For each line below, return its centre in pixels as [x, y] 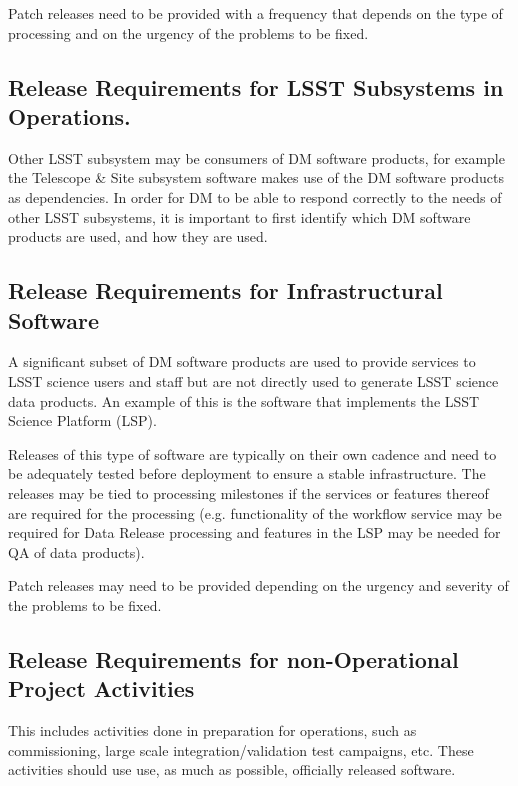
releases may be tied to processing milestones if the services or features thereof [248, 492]
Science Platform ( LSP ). [82, 420]
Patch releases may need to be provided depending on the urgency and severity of [258, 585]
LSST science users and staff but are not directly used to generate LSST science [253, 380]
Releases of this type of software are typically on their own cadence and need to [252, 453]
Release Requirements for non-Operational [233, 658]
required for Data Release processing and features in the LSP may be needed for [254, 532]
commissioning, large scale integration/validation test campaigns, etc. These [241, 749]
